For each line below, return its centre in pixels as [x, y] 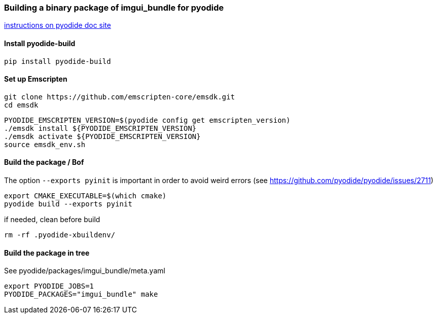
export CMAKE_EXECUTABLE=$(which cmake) [85, 196]
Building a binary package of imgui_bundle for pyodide [114, 8]
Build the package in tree [47, 253]
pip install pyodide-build [58, 61]
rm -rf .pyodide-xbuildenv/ [60, 235]
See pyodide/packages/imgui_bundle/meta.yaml [85, 271]
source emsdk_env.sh [45, 144]
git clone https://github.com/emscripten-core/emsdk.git [120, 97]
